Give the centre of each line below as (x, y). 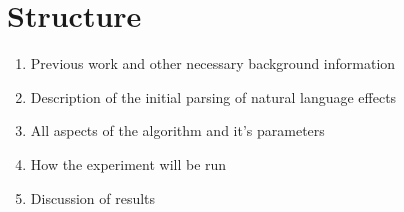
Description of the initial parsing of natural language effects (213, 96)
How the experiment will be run (128, 163)
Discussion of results (93, 197)
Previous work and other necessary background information (213, 63)
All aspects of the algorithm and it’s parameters (177, 130)
